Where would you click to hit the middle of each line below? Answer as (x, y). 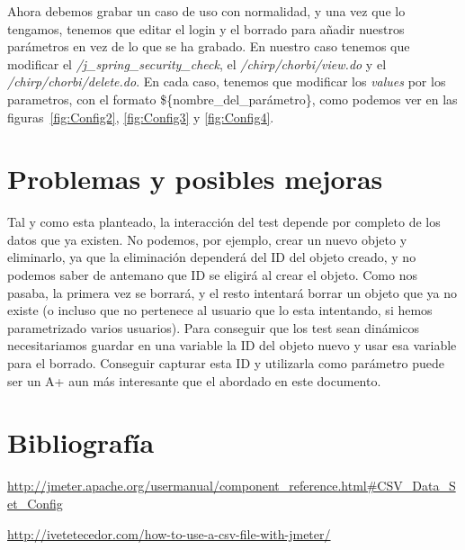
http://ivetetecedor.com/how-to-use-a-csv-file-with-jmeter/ (169, 533)
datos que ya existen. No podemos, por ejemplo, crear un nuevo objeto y (207, 239)
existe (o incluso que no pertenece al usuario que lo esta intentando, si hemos (220, 310)
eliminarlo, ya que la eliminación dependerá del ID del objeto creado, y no (212, 257)
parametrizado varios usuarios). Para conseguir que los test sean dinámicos (213, 327)
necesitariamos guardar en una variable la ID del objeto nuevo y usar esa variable (232, 345)
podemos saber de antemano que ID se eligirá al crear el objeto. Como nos (212, 275)
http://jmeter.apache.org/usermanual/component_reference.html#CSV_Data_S (232, 486)
